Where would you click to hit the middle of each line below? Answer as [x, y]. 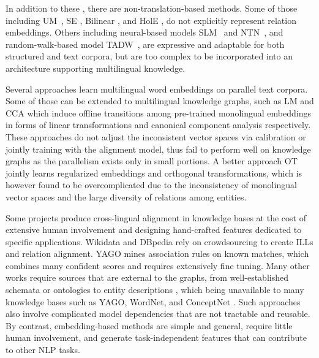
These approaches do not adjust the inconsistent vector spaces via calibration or [156, 136]
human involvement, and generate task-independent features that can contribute [156, 337]
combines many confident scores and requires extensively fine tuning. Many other [158, 265]
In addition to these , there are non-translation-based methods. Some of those [152, 8]
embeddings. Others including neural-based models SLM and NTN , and [144, 32]
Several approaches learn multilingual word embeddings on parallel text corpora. [157, 89]
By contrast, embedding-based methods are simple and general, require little [149, 325]
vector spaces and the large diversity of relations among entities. [126, 196]
